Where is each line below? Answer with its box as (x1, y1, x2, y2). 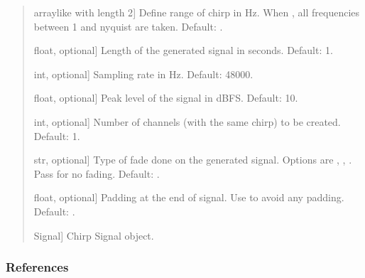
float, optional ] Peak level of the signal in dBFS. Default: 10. (33, 90, 298, 105)
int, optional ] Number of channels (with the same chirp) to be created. (33, 114, 341, 129)
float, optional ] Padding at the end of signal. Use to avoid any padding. (33, 190, 344, 205)
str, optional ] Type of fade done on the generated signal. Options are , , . (33, 152, 352, 167)
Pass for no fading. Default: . (33, 166, 160, 181)
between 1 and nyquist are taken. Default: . (33, 18, 223, 33)
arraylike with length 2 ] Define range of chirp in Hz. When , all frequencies (33, 5, 360, 19)
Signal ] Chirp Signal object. (33, 228, 154, 242)
